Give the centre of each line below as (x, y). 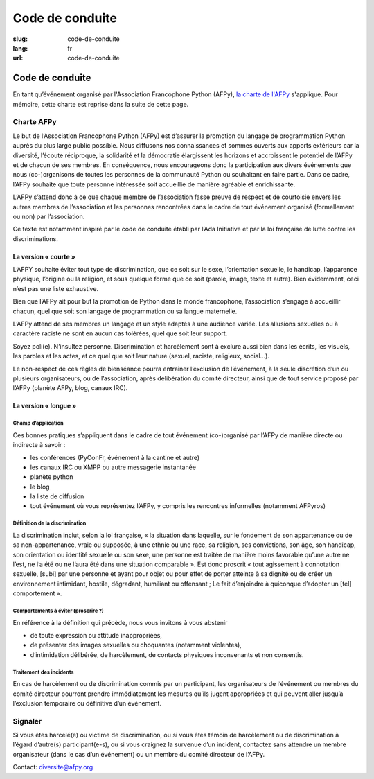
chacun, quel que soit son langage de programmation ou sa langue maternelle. (125, 311)
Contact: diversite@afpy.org (53, 767)
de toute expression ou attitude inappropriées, (96, 635)
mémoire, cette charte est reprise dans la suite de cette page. (101, 104)
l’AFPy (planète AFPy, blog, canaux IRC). (70, 388)
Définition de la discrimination (50, 523)
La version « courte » (44, 256)
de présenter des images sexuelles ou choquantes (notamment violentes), (136, 645)
